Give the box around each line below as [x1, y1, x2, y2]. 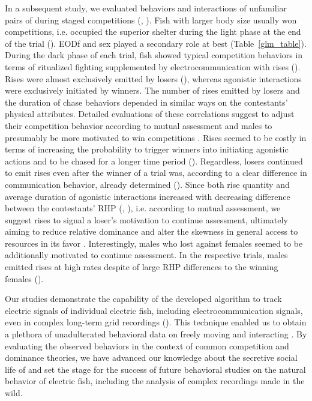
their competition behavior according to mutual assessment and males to [5, 119, 272, 131]
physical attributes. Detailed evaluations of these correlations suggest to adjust [5, 107, 295, 120]
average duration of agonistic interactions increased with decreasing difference [5, 190, 290, 202]
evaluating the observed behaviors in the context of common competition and [5, 339, 289, 352]
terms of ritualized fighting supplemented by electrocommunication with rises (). [5, 60, 301, 73]
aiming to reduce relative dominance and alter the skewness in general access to [5, 225, 298, 238]
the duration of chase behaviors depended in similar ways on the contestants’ [5, 95, 288, 108]
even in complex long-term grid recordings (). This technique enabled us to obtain [5, 316, 307, 328]
